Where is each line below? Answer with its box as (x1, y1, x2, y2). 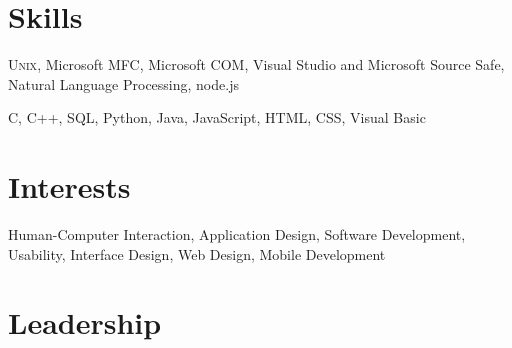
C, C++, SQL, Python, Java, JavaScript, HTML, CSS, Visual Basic (8, 107, 426, 128)
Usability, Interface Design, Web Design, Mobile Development (8, 243, 386, 264)
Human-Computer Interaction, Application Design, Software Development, (8, 224, 466, 245)
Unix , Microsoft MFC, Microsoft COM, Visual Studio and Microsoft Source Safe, (8, 54, 505, 75)
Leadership (8, 302, 162, 343)
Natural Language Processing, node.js (8, 73, 239, 94)
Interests (8, 166, 131, 207)
